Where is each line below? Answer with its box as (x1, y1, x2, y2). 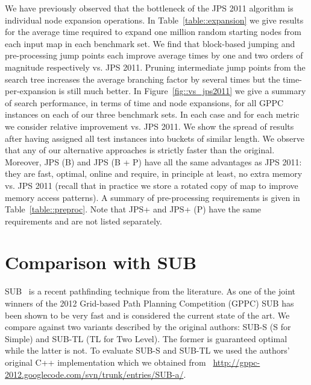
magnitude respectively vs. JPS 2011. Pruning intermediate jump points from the (5, 60, 306, 73)
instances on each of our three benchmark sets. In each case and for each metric (5, 108, 300, 121)
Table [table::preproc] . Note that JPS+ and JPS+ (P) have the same (5, 203, 262, 215)
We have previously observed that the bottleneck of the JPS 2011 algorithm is (5, 2, 294, 14)
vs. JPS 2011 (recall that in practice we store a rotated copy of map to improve (5, 179, 298, 191)
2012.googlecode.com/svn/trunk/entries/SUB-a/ (5, 367, 184, 380)
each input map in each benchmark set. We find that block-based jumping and (5, 37, 295, 49)
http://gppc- (213, 355, 260, 368)
